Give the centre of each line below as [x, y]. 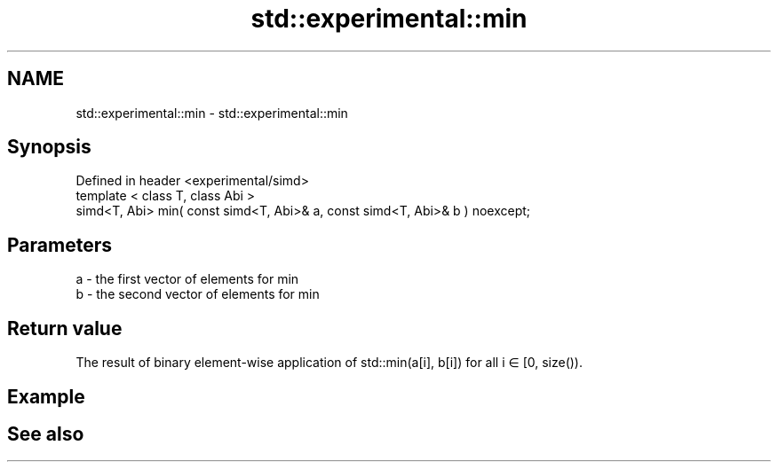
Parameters [60, 245]
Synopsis [49, 147]
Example [46, 396]
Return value [65, 328]
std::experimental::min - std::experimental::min [212, 113]
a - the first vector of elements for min [187, 279]
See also [46, 434]
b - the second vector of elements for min [198, 294]
